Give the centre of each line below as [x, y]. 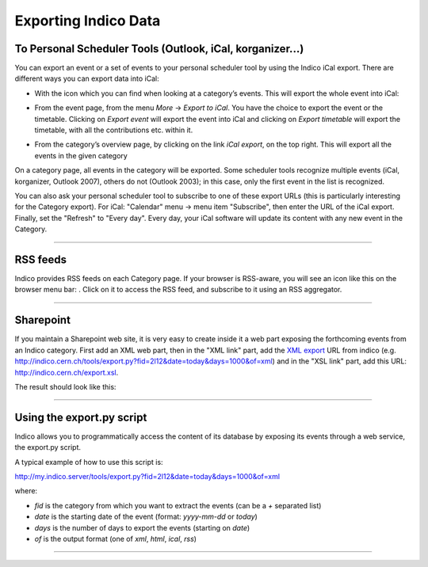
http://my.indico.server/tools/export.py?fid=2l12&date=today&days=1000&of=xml [147, 476]
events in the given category [81, 155]
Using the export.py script [81, 417]
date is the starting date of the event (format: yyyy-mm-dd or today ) [146, 517]
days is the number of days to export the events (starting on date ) [142, 527]
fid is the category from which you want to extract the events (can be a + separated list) [178, 505]
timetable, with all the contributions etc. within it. [114, 130]
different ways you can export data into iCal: [87, 78]
